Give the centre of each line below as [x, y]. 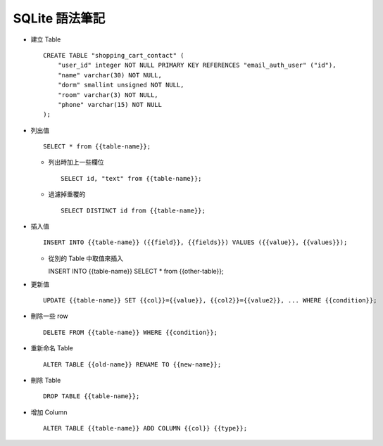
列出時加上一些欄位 [76, 163]
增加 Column [49, 412]
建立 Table [46, 39]
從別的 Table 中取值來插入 [86, 258]
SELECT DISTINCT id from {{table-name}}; [133, 210]
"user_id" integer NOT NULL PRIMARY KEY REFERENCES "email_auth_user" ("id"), [197, 65]
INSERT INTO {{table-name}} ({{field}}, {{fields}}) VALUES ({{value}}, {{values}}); [195, 242]
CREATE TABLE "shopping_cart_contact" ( [114, 55]
